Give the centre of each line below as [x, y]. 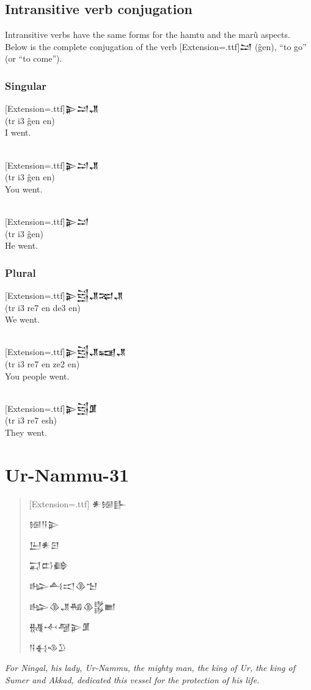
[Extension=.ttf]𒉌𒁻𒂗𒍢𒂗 [65, 352]
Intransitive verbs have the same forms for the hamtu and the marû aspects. [148, 35]
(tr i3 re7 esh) [31, 420]
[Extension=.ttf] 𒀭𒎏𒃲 [78, 503]
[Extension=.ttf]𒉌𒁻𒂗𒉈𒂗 [64, 295]
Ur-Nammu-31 [67, 474]
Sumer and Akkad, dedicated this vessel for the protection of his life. [132, 679]
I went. [18, 132]
